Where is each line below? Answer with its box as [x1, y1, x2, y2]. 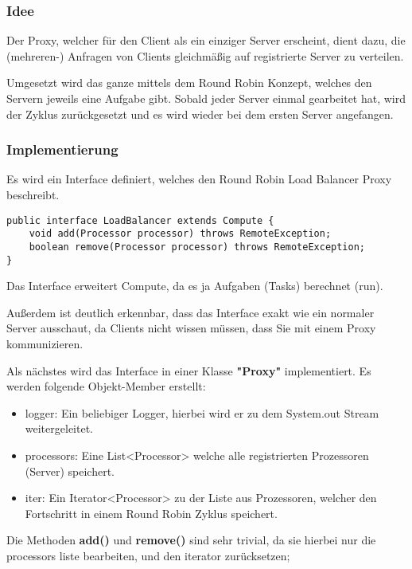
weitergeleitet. [25, 420, 93, 437]
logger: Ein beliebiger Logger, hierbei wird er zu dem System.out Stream [25, 404, 379, 421]
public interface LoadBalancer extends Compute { [6, 214, 274, 226]
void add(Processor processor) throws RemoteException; [29, 228, 332, 240]
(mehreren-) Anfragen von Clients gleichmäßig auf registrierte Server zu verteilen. [6, 47, 404, 64]
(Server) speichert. [25, 462, 115, 479]
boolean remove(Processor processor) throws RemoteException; [29, 241, 366, 253]
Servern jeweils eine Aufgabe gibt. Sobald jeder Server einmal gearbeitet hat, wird [6, 90, 406, 106]
